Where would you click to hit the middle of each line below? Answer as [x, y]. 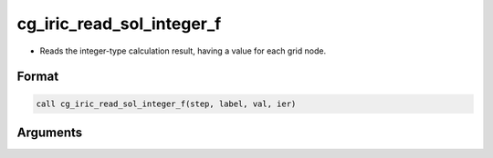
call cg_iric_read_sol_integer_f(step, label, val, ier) [166, 104]
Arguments [50, 132]
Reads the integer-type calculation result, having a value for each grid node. [183, 51]
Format [38, 77]
